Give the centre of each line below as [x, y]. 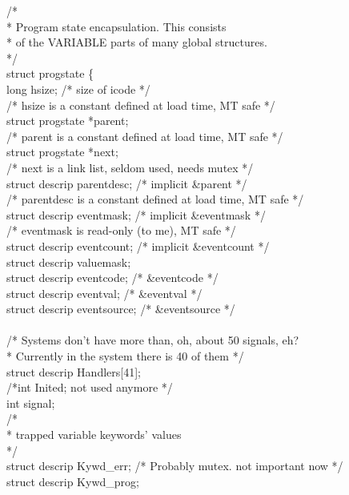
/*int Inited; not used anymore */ [90, 387]
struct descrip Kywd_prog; [73, 481]
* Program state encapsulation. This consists [116, 26]
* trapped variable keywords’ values [94, 435]
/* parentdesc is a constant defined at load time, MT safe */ [155, 199]
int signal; [31, 402]
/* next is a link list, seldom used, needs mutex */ [130, 167]
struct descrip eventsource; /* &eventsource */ [121, 309]
